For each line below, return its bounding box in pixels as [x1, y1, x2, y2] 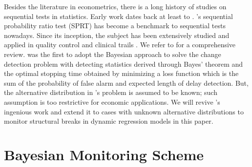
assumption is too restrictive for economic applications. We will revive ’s [4, 96, 220, 107]
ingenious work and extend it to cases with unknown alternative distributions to [4, 106, 244, 116]
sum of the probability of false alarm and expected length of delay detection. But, [4, 77, 249, 88]
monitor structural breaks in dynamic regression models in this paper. [4, 116, 213, 126]
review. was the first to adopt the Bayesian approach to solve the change [4, 49, 221, 59]
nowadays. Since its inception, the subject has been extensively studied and [4, 30, 230, 40]
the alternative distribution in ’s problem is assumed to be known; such [4, 87, 217, 97]
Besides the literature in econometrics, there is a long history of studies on [4, 1, 227, 11]
